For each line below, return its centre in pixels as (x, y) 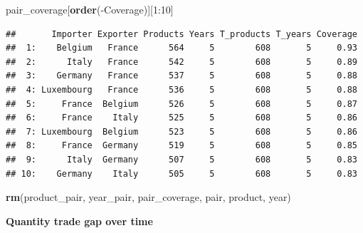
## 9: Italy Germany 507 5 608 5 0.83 (181, 159)
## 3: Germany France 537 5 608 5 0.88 (181, 76)
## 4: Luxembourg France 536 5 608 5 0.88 (181, 89)
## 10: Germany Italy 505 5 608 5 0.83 (181, 174)
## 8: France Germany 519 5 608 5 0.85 (181, 146)
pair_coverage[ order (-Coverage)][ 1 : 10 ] (90, 9)
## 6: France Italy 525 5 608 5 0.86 (181, 118)
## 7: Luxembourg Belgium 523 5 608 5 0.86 (181, 131)
